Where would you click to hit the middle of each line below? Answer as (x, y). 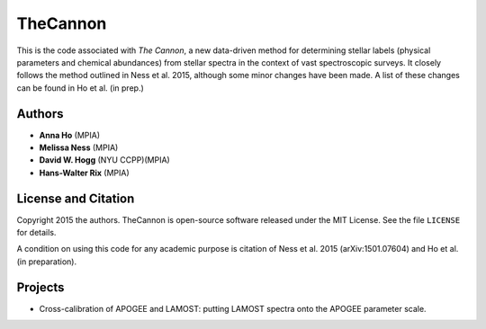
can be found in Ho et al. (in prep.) (80, 88)
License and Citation (76, 198)
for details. (36, 233)
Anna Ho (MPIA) (70, 135)
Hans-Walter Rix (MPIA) (84, 173)
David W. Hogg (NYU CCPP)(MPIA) (104, 160)
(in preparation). (46, 262)
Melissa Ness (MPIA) (79, 147)
